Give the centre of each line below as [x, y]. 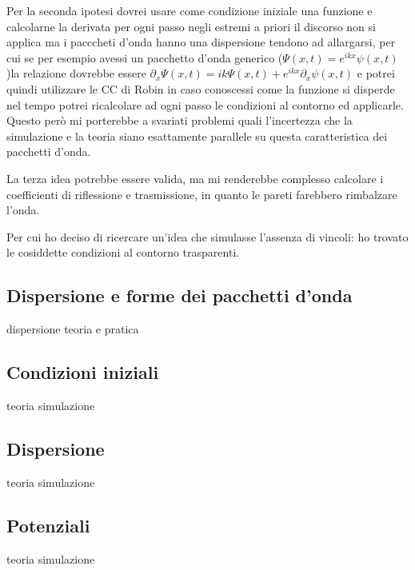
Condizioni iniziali [83, 372]
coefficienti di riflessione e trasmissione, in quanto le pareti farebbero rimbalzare [202, 194]
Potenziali [48, 525]
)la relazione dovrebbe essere [76, 73]
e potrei [376, 73]
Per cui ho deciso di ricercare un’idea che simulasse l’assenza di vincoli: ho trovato [207, 236]
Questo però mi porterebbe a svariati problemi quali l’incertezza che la [180, 120]
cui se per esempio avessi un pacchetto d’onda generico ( [145, 57]
